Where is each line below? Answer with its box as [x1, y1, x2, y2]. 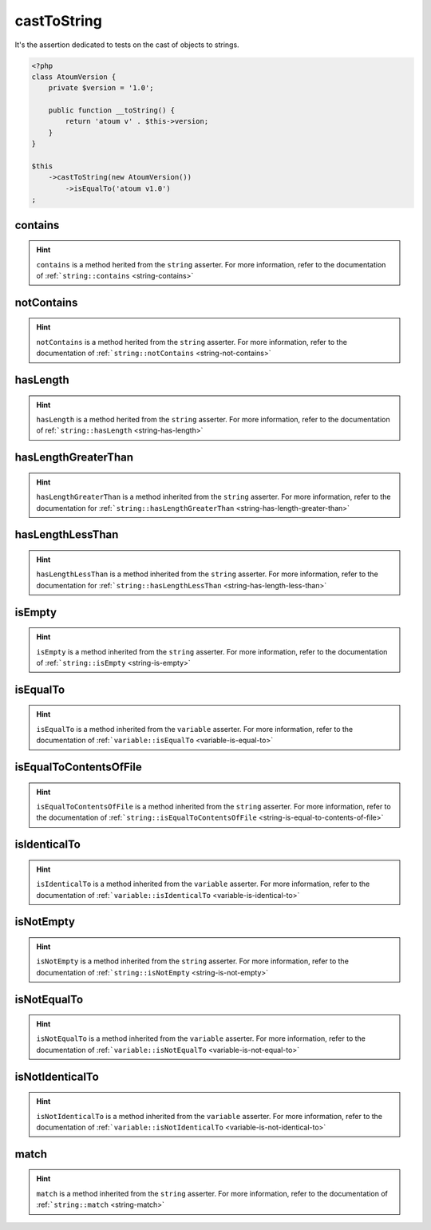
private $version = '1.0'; [48, 84, 155, 93]
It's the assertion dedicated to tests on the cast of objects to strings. [14, 40, 239, 49]
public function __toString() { [48, 106, 176, 115]
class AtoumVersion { [31, 72, 117, 81]
